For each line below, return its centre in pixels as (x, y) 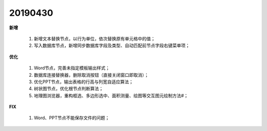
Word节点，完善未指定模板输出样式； (72, 68)
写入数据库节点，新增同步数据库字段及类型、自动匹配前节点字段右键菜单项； (112, 46)
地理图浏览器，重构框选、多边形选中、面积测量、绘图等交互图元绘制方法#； (111, 96)
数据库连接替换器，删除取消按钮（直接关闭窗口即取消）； (91, 75)
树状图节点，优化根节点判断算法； (68, 89)
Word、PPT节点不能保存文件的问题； (72, 118)
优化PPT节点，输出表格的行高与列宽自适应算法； (84, 82)
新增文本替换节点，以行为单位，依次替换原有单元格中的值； (94, 38)
